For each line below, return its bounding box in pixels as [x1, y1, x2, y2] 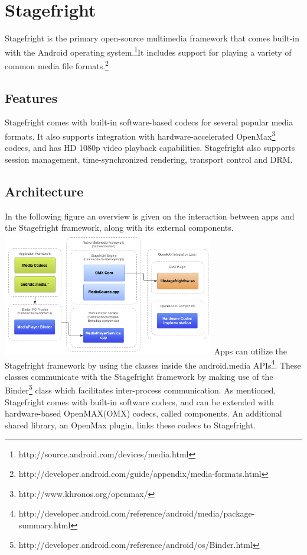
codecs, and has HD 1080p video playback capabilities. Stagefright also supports [5, 141, 295, 154]
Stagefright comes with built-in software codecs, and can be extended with [5, 395, 275, 408]
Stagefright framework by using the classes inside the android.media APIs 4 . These [5, 357, 301, 371]
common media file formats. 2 [5, 57, 109, 72]
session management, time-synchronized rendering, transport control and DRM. [5, 153, 293, 165]
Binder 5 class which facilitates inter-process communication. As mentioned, [5, 382, 276, 396]
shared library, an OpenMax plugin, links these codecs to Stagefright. [5, 418, 256, 431]
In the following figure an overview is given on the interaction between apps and [5, 209, 295, 222]
